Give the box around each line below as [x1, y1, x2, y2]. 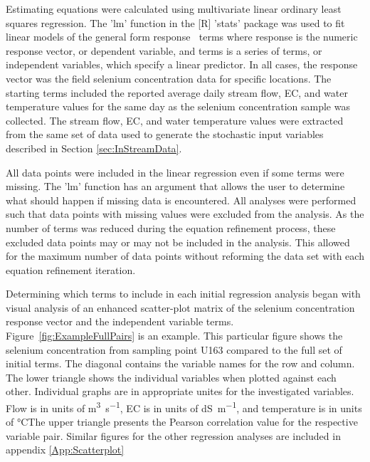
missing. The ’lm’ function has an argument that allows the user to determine [6, 179, 345, 194]
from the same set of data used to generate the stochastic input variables [6, 127, 324, 142]
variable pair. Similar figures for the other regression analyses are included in [6, 428, 341, 443]
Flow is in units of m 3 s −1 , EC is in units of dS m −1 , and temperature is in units [6, 399, 362, 415]
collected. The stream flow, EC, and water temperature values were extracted [6, 112, 344, 127]
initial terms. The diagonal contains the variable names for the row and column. [6, 356, 355, 371]
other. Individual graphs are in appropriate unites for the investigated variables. [6, 384, 354, 399]
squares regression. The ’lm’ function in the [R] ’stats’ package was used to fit [6, 15, 345, 30]
